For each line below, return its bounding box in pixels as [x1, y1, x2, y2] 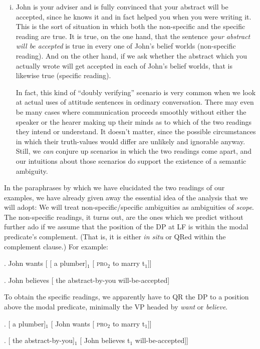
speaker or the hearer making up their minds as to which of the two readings [16, 116, 252, 127]
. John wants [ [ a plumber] [4, 258, 87, 268]
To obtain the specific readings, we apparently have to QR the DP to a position [4, 291, 249, 302]
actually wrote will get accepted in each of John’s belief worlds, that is [16, 60, 232, 71]
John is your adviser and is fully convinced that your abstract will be [16, 2, 228, 12]
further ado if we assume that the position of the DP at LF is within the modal [4, 221, 248, 232]
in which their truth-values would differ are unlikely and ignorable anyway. [16, 136, 245, 146]
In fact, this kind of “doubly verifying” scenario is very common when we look [16, 87, 256, 97]
